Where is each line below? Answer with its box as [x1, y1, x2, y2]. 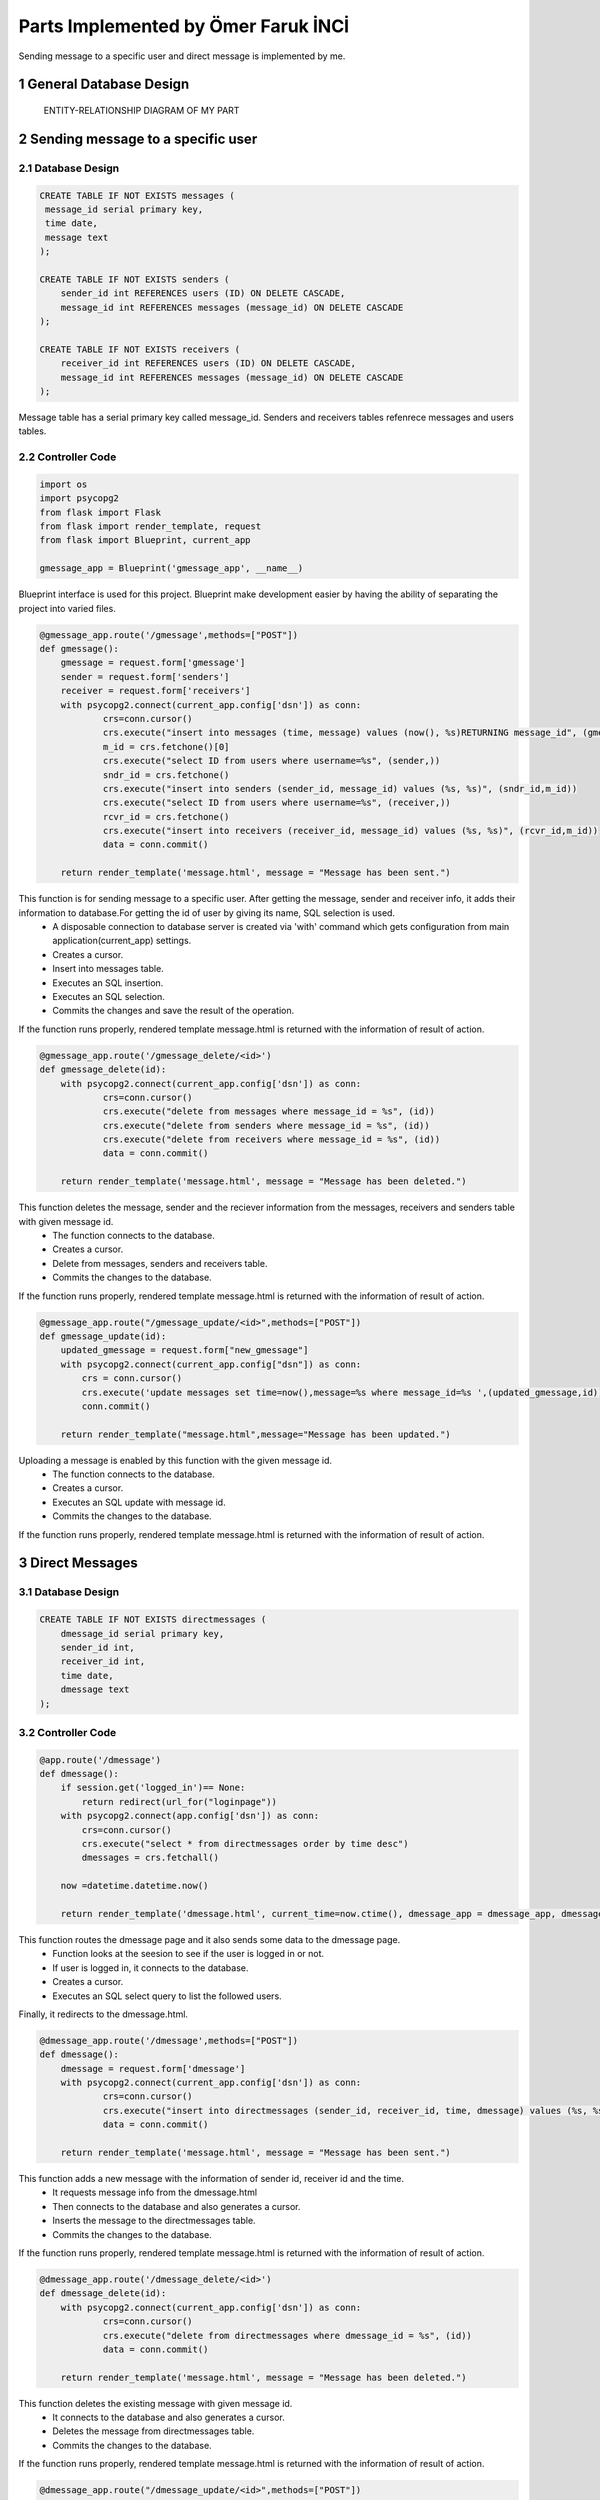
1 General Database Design [18, 76, 190, 93]
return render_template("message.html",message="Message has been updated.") [60, 1428, 452, 1440]
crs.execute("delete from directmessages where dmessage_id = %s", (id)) [102, 2330, 472, 2341]
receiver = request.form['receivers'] [60, 685, 251, 697]
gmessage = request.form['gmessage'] [60, 657, 246, 669]
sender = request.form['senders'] [60, 671, 230, 682]
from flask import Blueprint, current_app [39, 535, 251, 546]
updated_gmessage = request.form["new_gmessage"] [60, 1345, 309, 1356]
